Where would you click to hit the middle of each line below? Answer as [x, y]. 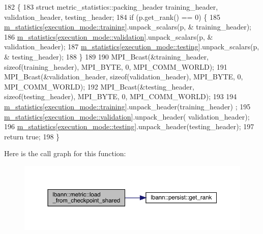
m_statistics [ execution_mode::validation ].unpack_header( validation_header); [127, 116]
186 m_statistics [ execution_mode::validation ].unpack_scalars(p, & [109, 36]
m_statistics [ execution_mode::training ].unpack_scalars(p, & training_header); [128, 27]
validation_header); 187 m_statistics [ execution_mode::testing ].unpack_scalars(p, [132, 47]
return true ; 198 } [32, 136]
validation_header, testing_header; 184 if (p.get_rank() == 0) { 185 [112, 17]
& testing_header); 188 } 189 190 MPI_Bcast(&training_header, [107, 56]
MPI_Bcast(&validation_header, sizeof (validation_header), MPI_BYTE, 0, [124, 77]
